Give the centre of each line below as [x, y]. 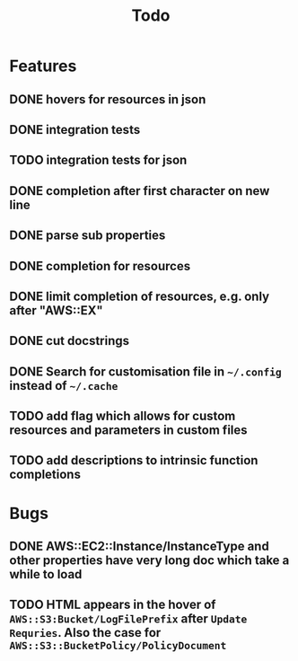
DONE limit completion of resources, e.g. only [140, 296]
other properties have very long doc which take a [149, 561]
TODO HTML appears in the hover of [113, 605]
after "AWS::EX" [56, 310]
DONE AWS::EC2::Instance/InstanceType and [139, 546]
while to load [46, 574]
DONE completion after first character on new [140, 191]
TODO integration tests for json [98, 160]
